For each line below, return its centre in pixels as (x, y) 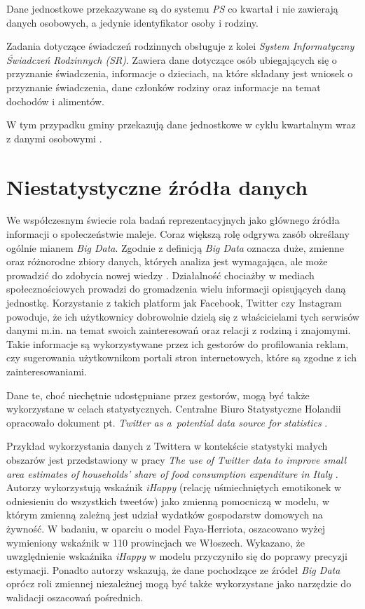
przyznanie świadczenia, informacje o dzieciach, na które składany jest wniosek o (180, 73)
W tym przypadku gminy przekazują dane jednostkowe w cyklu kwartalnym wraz (181, 125)
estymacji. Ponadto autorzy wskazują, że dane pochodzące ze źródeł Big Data (173, 569)
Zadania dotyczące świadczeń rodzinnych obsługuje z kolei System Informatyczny (180, 46)
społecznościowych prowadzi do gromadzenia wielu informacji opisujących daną (176, 289)
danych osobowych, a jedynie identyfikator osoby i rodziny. (132, 22)
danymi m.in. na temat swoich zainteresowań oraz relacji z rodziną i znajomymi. (179, 330)
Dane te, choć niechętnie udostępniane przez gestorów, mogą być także (158, 395)
